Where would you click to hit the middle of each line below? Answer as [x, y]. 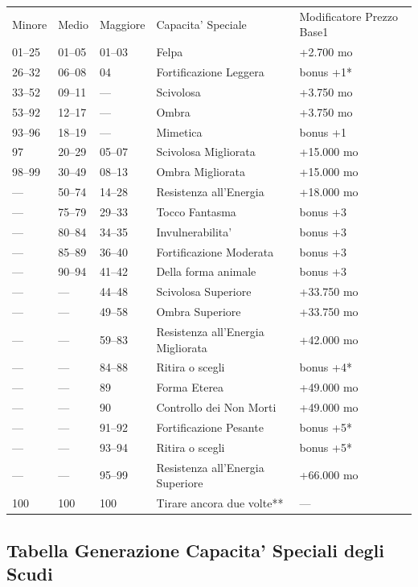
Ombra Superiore [199, 312]
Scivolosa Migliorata [206, 152]
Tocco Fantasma [196, 211]
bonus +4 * [326, 367]
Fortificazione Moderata [215, 251]
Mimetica [179, 131]
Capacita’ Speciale [201, 24]
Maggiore [122, 24]
